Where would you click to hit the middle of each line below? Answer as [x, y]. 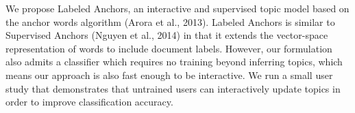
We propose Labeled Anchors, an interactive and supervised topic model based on [177, 8]
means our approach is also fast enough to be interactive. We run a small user [169, 75]
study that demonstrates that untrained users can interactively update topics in [173, 88]
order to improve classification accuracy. [89, 102]
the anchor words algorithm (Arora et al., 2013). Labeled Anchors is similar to [170, 21]
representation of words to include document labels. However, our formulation [169, 48]
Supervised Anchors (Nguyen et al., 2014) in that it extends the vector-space [167, 35]
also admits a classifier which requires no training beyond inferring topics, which [174, 62]
